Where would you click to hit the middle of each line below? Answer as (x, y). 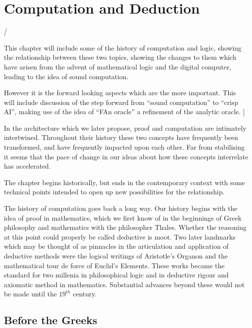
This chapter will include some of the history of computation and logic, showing (123, 47)
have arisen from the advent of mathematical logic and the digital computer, (118, 66)
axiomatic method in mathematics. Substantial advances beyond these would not (124, 284)
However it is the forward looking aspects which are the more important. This (120, 93)
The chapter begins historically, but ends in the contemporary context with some (125, 182)
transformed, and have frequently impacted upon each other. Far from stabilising (124, 147)
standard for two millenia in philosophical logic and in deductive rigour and (116, 275)
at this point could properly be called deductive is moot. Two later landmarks (120, 236)
